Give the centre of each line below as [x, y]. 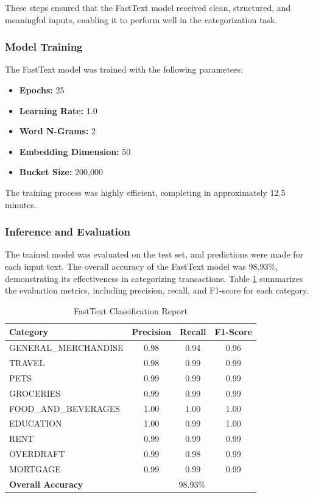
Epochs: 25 [42, 90]
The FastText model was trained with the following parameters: [124, 69]
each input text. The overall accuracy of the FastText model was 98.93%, [141, 266]
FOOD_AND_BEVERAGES [65, 408]
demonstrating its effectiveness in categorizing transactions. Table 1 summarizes [154, 278]
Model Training [44, 47]
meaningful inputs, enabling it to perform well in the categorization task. [141, 19]
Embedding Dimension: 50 [75, 151]
